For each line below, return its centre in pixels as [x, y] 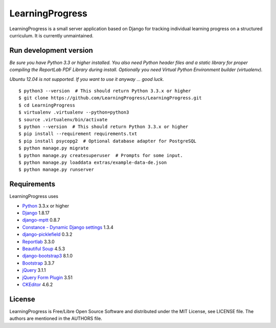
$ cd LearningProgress [47, 105]
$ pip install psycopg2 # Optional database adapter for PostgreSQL [108, 141]
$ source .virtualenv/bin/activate [63, 119]
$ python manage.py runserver [56, 170]
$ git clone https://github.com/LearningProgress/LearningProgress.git [110, 98]
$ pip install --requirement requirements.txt [78, 134]
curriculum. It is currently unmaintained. [52, 35]
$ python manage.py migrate [54, 148]
